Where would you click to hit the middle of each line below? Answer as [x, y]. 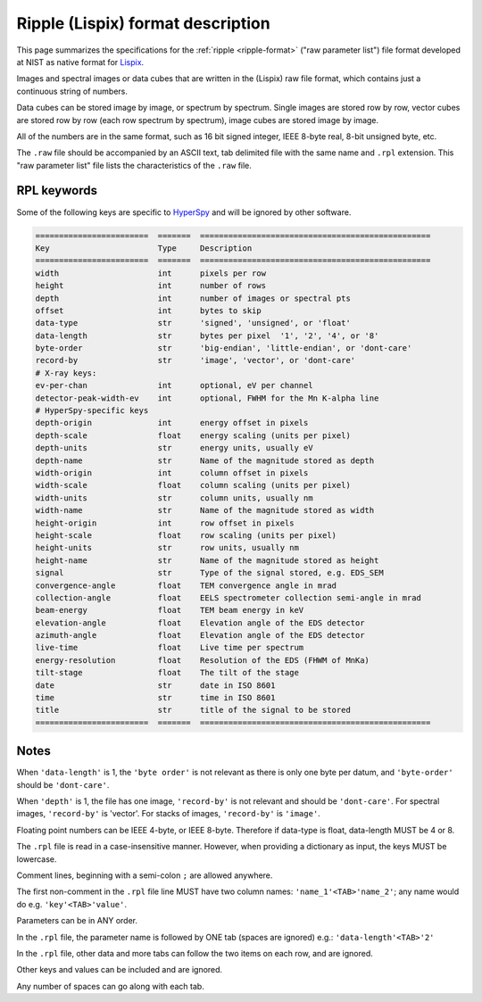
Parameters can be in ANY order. [77, 921]
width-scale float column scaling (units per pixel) [193, 485]
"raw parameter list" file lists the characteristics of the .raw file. [134, 165]
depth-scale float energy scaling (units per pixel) [193, 435]
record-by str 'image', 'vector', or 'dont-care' [195, 360]
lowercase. [37, 859]
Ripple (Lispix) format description [144, 23]
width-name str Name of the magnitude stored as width [205, 510]
